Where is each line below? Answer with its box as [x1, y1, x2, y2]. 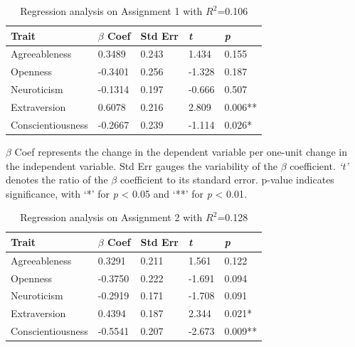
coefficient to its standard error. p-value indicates [120, 172, 334, 187]
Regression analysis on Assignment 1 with [20, 4, 203, 18]
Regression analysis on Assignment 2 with [20, 210, 203, 225]
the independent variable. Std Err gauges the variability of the [6, 158, 277, 173]
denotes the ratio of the [6, 172, 108, 187]
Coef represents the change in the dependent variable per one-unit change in [14, 144, 347, 159]
